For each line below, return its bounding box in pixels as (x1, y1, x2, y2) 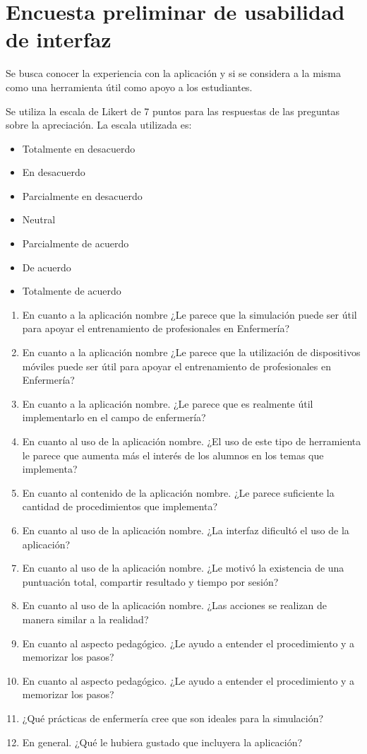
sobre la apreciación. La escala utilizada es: (6, 117, 192, 132)
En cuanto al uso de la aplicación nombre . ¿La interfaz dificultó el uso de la (22, 522, 349, 537)
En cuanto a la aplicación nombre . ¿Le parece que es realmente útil (22, 396, 313, 411)
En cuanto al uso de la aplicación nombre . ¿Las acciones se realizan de (22, 598, 327, 613)
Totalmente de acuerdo (22, 283, 121, 298)
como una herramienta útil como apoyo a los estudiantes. (6, 79, 253, 94)
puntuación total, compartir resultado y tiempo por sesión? (22, 574, 279, 589)
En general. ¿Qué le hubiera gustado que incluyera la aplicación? (22, 734, 303, 749)
